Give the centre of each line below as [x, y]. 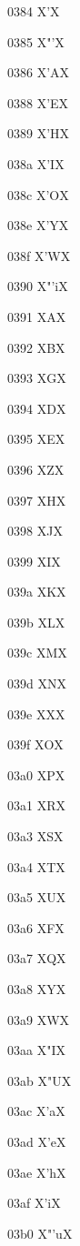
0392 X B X [36, 347]
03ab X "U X [40, 1080]
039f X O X [35, 744]
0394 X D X [37, 408]
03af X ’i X [34, 1203]
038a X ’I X [36, 163]
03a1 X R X [36, 805]
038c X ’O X [38, 194]
